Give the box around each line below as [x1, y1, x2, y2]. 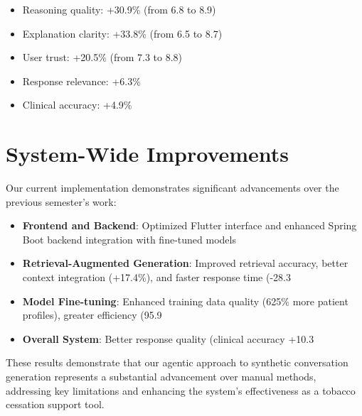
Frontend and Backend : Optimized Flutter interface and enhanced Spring [22, 218, 357, 233]
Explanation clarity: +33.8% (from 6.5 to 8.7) [22, 26, 223, 40]
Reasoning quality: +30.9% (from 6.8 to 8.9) [22, 2, 216, 16]
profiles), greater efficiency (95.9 [22, 307, 162, 322]
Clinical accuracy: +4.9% [22, 97, 132, 112]
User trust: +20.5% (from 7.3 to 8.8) [22, 50, 183, 65]
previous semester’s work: [6, 194, 117, 209]
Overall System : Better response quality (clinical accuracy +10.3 [22, 331, 314, 346]
